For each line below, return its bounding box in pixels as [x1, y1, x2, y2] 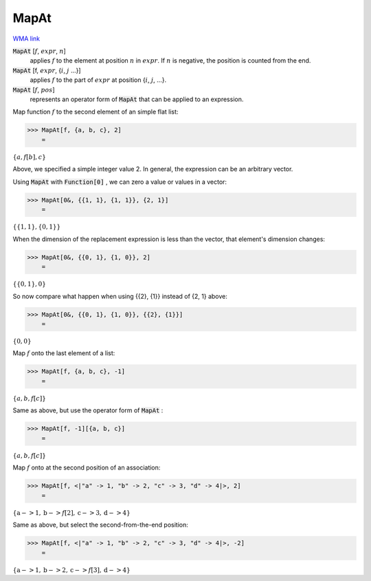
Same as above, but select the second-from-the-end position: [12, 520, 188, 529]
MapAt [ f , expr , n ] [12, 47, 67, 55]
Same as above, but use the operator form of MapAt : [12, 406, 164, 414]
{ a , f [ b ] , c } [12, 153, 46, 161]
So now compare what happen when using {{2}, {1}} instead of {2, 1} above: [12, 292, 228, 300]
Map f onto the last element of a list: [12, 349, 115, 357]
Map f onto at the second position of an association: [12, 463, 161, 472]
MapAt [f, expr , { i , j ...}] [12, 66, 82, 74]
